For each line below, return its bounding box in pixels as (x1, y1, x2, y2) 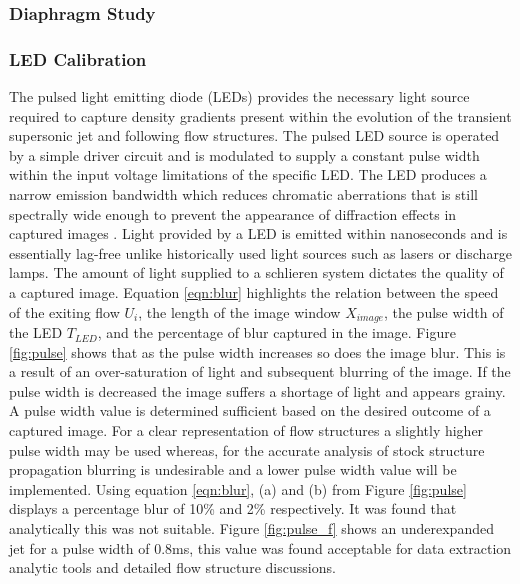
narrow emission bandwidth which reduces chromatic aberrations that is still (9, 184, 478, 205)
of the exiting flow (9, 301, 120, 322)
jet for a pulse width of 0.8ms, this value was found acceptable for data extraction (9, 537, 512, 558)
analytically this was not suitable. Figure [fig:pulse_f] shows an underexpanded (9, 517, 494, 538)
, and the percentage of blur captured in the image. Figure (97, 322, 456, 343)
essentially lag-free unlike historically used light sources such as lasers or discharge (9, 242, 513, 263)
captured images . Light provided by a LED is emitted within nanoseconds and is (9, 223, 508, 244)
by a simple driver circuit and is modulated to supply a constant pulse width (9, 144, 480, 165)
